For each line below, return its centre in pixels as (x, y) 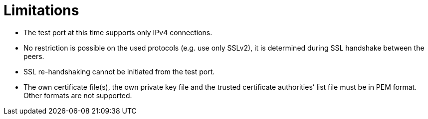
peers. (34, 56)
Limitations (41, 10)
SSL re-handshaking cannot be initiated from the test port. (119, 71)
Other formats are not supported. (78, 95)
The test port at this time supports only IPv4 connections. (118, 32)
